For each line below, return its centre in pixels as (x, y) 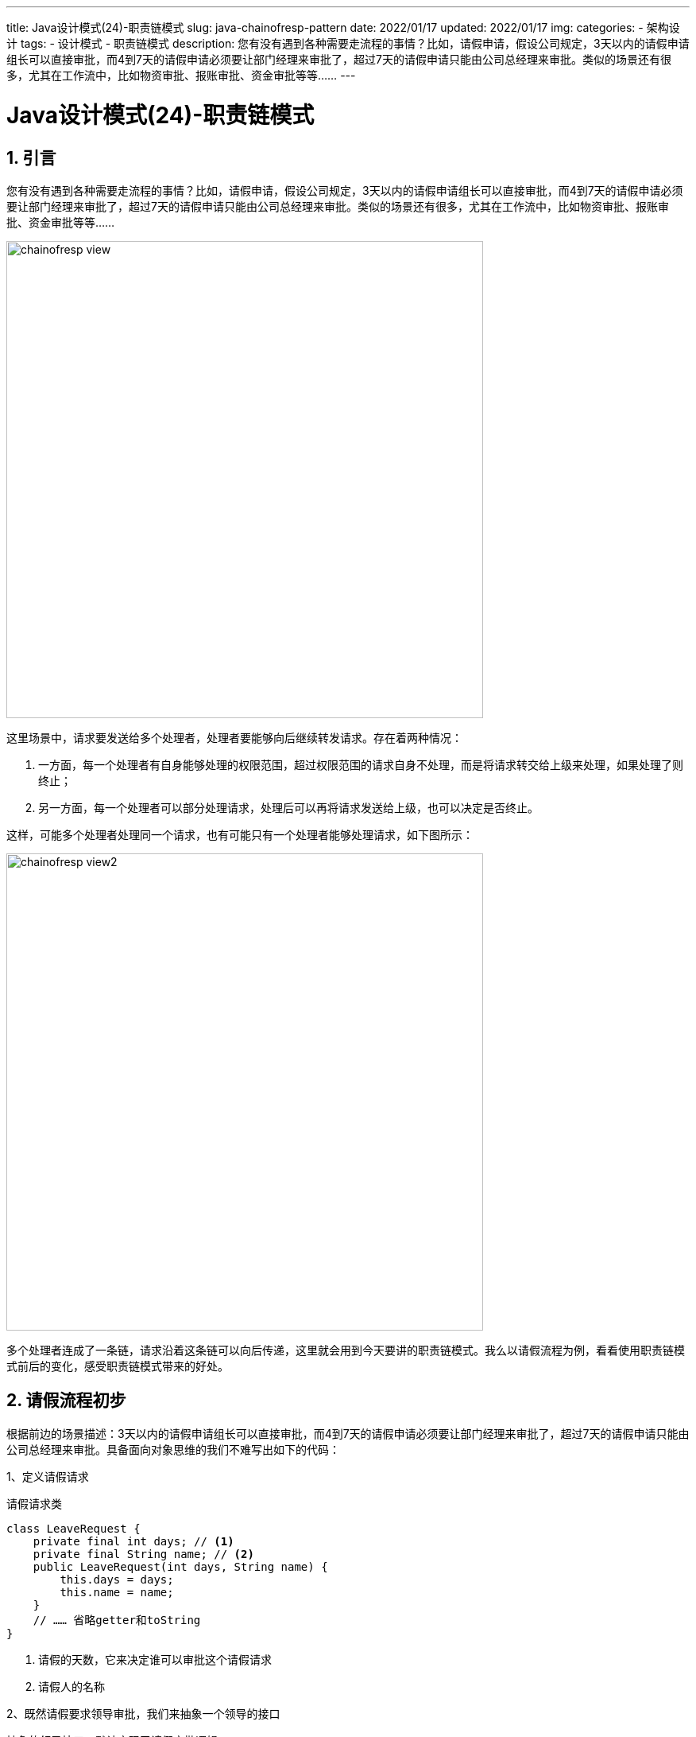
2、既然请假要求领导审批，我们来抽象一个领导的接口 (143, 1713)
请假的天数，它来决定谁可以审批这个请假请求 (155, 1659)
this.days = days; (117, 1579)
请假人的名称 (72, 1686)
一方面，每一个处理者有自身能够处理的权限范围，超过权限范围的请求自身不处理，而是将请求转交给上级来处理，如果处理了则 (361, 764)
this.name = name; (117, 1592)
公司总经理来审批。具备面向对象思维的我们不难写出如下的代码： (173, 1449)
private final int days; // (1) (133, 1541)
